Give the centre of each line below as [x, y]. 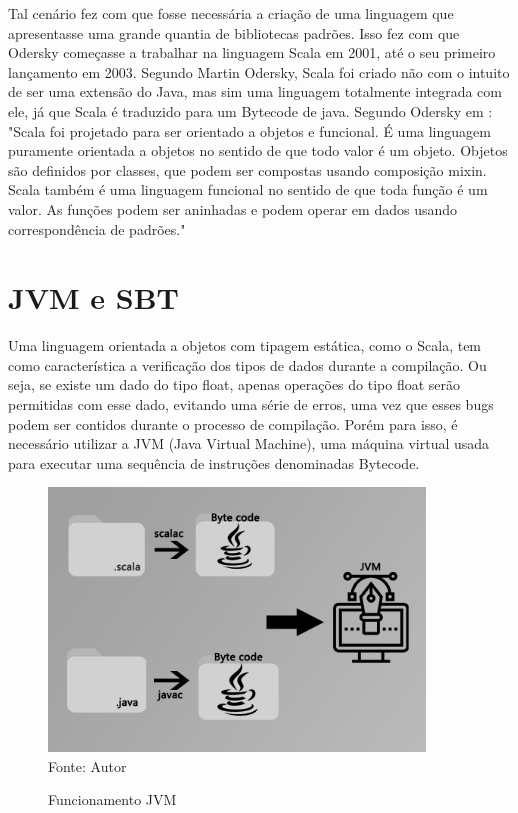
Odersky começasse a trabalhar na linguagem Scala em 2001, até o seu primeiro [252, 52]
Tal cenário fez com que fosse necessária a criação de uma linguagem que [231, 13]
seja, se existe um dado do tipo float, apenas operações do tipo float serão [234, 384]
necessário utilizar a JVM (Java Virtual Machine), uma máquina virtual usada [249, 443]
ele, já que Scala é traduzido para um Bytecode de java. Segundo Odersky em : [250, 110]
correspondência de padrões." [97, 228]
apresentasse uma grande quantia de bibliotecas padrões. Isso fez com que [234, 32]
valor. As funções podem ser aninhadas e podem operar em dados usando [233, 208]
